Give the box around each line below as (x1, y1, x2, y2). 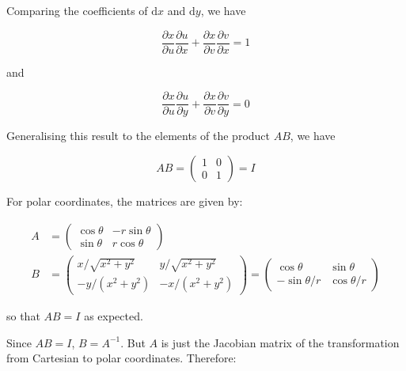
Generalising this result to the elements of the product (6, 127, 271, 144)
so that (6, 308, 40, 324)
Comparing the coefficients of (6, 2, 148, 18)
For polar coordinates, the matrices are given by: (6, 192, 243, 209)
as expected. (84, 308, 143, 324)
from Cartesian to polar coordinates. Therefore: (6, 350, 237, 366)
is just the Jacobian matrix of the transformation (161, 334, 400, 350)
